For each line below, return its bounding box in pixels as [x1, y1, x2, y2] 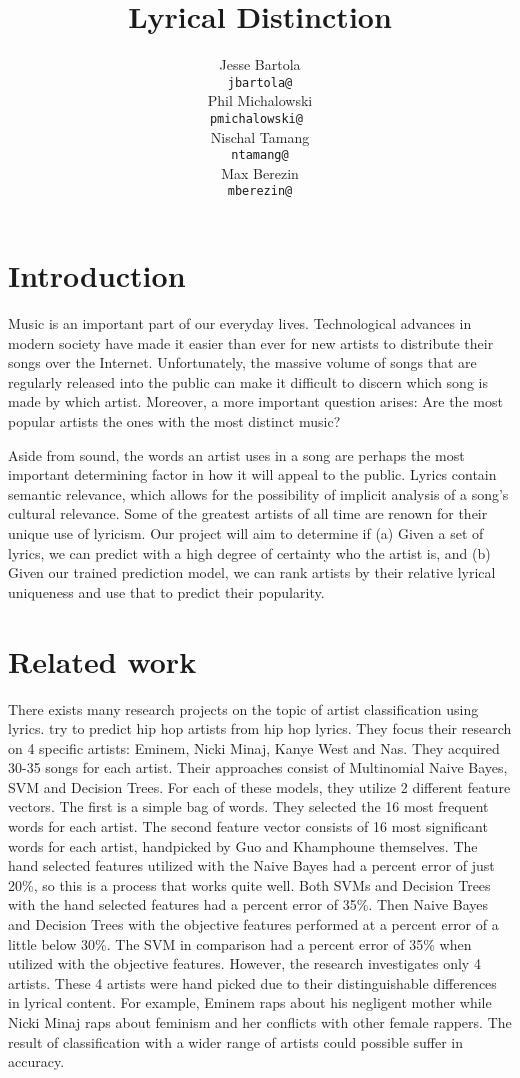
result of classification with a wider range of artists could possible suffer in [8, 1031, 464, 1052]
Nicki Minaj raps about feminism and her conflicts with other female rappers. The [8, 1012, 512, 1032]
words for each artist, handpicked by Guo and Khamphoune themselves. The [8, 835, 478, 856]
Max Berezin [221, 162, 299, 183]
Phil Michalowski [207, 90, 313, 111]
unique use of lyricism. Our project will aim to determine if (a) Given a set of [8, 523, 484, 543]
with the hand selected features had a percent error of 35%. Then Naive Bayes [8, 894, 489, 915]
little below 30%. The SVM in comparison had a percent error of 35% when [8, 933, 472, 954]
